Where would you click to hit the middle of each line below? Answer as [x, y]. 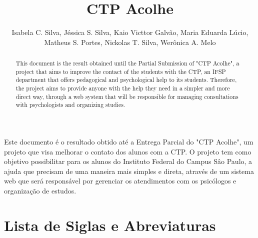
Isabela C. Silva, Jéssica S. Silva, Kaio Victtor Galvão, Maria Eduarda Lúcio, [130, 32]
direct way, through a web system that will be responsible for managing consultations [127, 96]
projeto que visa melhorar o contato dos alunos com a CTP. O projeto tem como [128, 151]
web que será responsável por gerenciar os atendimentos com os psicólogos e [120, 181]
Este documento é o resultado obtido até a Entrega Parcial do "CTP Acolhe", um [129, 142]
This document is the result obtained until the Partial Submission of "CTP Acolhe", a [127, 63]
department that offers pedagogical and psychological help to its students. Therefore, [126, 80]
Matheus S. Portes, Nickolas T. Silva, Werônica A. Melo [130, 42]
